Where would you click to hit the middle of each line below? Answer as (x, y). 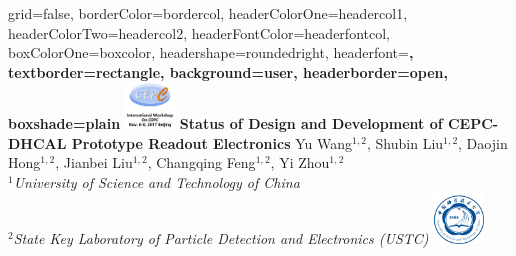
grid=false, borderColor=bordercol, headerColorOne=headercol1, (208, 13)
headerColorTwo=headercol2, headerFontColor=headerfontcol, (199, 32)
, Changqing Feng (201, 162)
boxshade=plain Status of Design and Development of (225, 123)
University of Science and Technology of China (156, 182)
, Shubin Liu (405, 142)
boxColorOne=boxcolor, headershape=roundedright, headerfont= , (211, 52)
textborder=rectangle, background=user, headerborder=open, (228, 71)
